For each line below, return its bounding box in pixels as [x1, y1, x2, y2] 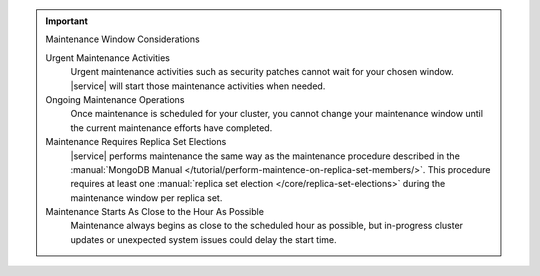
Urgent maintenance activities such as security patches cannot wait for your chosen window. [70, 66, 454, 78]
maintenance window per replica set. [70, 191, 223, 204]
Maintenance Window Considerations [45, 33, 200, 45]
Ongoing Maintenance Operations [45, 93, 185, 105]
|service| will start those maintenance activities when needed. [70, 80, 326, 92]
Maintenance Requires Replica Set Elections [45, 136, 227, 148]
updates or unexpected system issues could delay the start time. [70, 233, 337, 245]
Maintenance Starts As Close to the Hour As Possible [45, 206, 265, 218]
